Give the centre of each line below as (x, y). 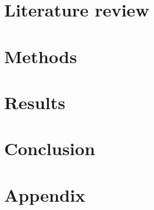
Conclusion (50, 148)
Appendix (45, 194)
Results (35, 102)
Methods (41, 56)
